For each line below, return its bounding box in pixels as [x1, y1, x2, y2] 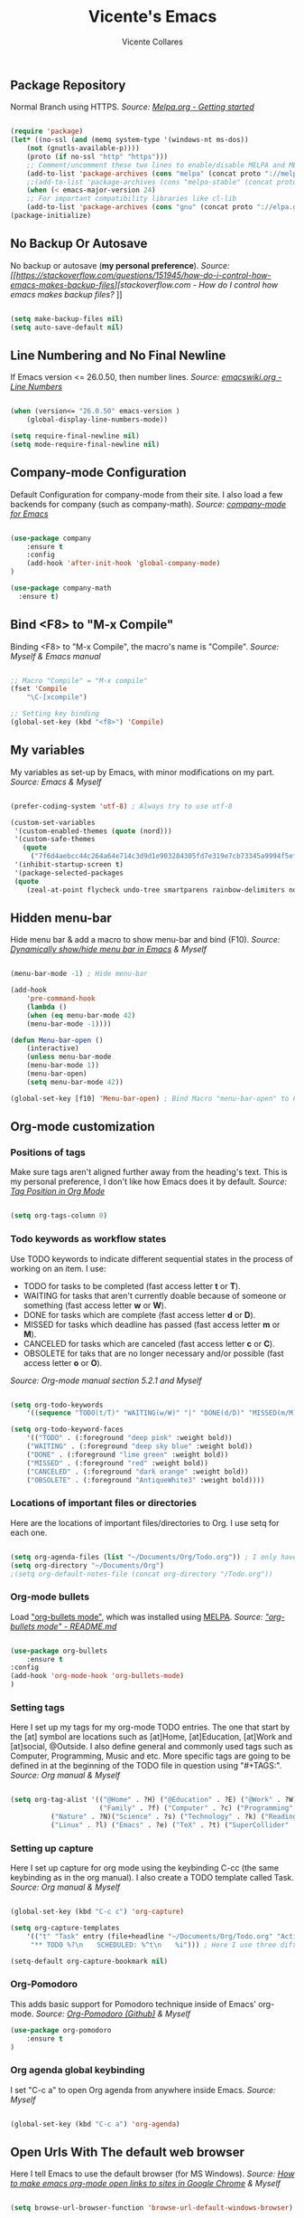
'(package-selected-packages [14, 868, 124, 877]
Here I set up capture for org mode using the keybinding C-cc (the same [10, 1863, 279, 1873]
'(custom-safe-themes [14, 835, 96, 844]
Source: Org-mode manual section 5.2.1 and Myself [10, 1375, 202, 1386]
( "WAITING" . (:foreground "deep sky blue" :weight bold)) [26, 1442, 253, 1451]
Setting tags [10, 1701, 66, 1713]
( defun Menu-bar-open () [10, 1036, 104, 1045]
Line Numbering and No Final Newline [10, 347, 226, 363]
